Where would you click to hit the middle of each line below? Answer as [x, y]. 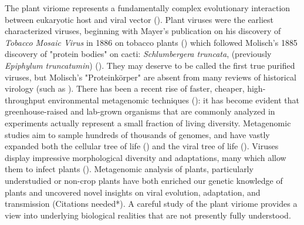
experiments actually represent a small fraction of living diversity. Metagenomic [148, 122]
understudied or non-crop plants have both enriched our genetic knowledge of [144, 180]
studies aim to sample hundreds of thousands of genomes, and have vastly [137, 134]
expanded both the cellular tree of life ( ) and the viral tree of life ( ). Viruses [142, 146]
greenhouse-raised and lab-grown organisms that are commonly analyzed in [140, 111]
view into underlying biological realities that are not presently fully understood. [148, 215]
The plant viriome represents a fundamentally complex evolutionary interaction [148, 8]
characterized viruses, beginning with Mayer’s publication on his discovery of [143, 31]
